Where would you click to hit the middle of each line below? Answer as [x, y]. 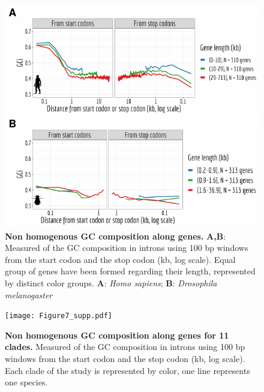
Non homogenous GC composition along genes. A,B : [115, 236]
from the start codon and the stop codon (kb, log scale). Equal [120, 259]
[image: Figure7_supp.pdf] [58, 316]
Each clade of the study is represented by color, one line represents [127, 370]
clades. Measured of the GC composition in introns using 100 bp [125, 347]
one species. [26, 382]
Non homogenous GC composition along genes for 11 [117, 335]
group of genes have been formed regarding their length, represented [130, 271]
